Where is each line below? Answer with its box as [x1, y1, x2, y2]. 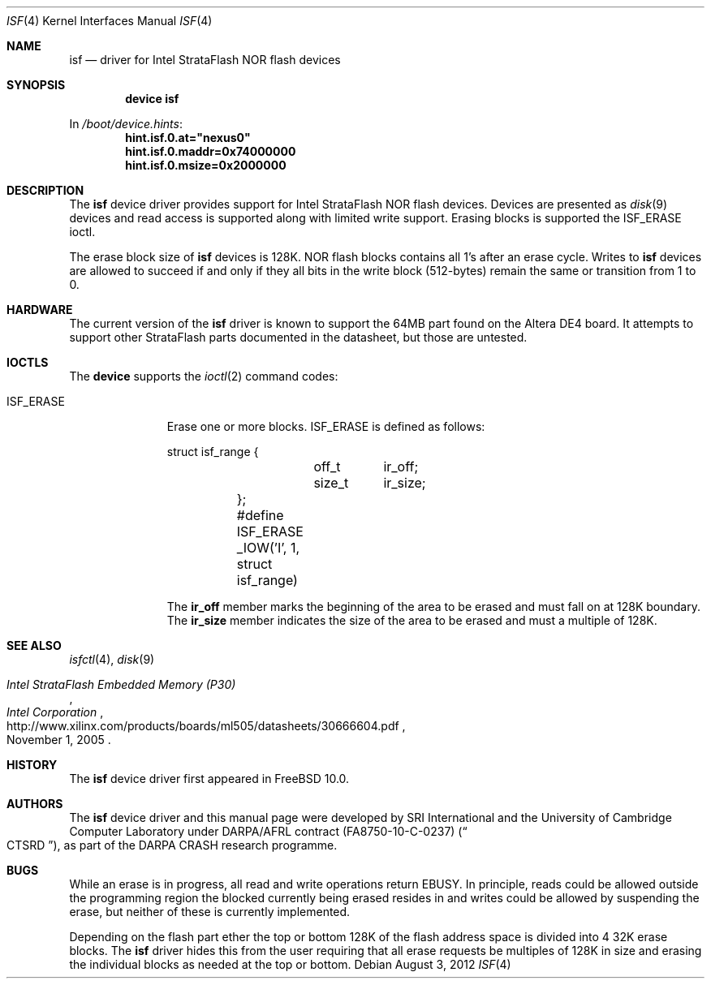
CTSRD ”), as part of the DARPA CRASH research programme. [6, 838, 338, 852]
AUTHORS [6, 797, 63, 811]
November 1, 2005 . [6, 733, 111, 746]
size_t [313, 475, 349, 491]
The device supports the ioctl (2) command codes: [69, 369, 338, 383]
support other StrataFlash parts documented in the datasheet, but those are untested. [69, 330, 528, 344]
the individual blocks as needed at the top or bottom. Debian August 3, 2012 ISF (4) [69, 957, 511, 971]
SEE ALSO [6, 639, 62, 652]
